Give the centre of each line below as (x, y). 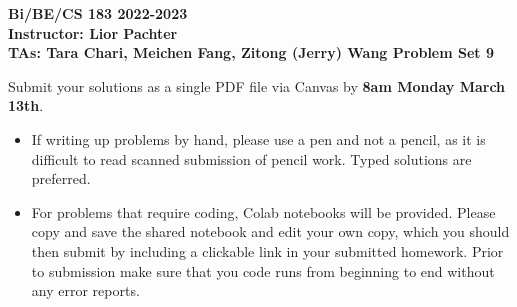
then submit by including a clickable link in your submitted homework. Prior (267, 250)
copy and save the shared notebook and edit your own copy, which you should (270, 231)
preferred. (61, 178)
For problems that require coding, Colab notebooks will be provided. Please (263, 211)
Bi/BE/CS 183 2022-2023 (98, 13)
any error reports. (85, 290)
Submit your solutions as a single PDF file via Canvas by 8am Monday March (257, 85)
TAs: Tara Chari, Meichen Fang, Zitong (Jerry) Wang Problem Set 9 (251, 52)
